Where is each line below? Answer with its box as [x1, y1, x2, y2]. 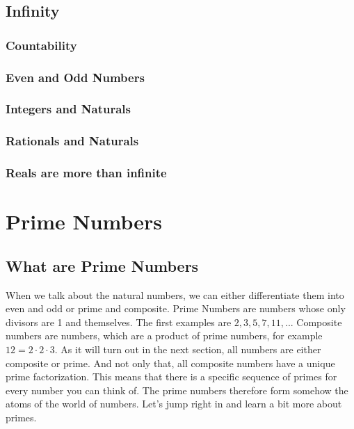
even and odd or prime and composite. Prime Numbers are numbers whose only [6, 301, 346, 316]
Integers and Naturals [6, 100, 131, 118]
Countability [6, 36, 77, 54]
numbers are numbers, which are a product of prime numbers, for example [6, 328, 323, 343]
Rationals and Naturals [6, 132, 139, 149]
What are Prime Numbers [6, 254, 199, 276]
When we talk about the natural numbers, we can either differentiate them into [6, 287, 344, 302]
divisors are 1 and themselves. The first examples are [6, 314, 232, 329]
